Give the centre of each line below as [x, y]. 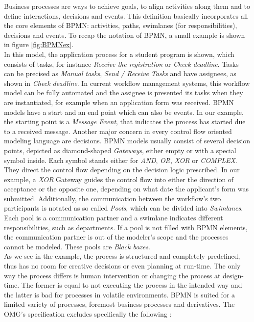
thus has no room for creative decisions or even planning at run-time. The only [122, 266]
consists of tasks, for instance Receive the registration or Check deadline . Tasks [121, 64]
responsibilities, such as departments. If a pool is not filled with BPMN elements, [126, 227]
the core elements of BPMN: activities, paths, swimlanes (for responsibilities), [121, 25]
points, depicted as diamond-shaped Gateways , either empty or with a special [120, 150]
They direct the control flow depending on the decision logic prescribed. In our [122, 170]
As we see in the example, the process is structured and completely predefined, [122, 256]
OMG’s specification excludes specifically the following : [88, 314]
